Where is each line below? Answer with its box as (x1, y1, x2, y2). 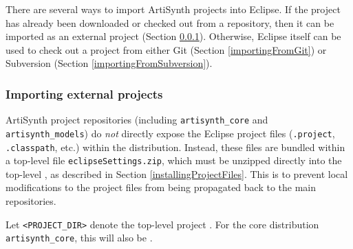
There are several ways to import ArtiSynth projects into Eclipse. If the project (6, 2, 341, 16)
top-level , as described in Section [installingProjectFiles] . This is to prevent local (6, 166, 348, 181)
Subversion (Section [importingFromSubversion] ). (6, 56, 213, 70)
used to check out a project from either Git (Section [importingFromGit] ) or (6, 42, 327, 57)
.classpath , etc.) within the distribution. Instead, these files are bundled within (6, 139, 345, 154)
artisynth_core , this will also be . (6, 230, 153, 245)
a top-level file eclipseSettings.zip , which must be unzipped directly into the (6, 153, 342, 168)
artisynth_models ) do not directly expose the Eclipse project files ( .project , (6, 126, 335, 140)
